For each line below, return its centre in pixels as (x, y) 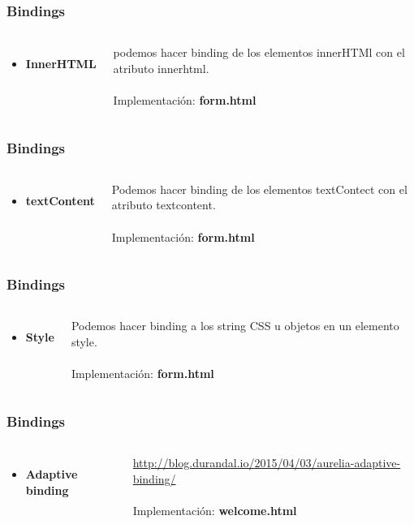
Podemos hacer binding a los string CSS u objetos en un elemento (235, 326)
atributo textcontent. (164, 205)
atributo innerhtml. (161, 68)
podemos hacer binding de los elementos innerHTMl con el (259, 52)
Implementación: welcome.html (215, 510)
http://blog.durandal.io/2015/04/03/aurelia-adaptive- (267, 462)
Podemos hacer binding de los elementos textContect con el (259, 189)
